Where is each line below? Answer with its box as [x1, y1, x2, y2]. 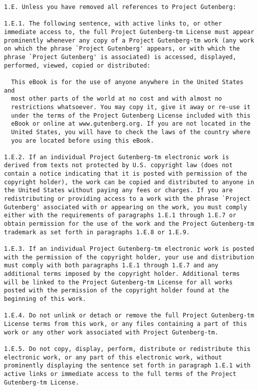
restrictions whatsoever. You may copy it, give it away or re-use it [11, 103, 251, 111]
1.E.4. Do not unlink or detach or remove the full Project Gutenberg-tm [4, 312, 255, 319]
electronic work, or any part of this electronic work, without [4, 353, 222, 361]
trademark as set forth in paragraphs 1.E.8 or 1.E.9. [4, 228, 190, 236]
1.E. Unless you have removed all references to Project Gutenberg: [4, 4, 237, 11]
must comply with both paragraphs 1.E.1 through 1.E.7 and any [4, 262, 219, 269]
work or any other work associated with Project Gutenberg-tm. [4, 328, 219, 336]
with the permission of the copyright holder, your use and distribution [4, 253, 255, 261]
